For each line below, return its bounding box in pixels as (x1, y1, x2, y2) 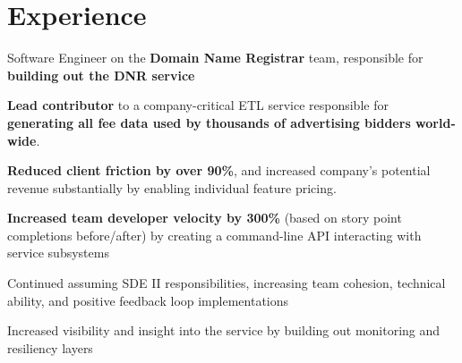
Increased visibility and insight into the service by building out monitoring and (7, 321, 441, 340)
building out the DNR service (7, 65, 195, 84)
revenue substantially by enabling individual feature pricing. (7, 178, 337, 197)
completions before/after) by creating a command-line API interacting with (7, 225, 422, 244)
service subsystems (7, 243, 109, 262)
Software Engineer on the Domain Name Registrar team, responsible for (7, 48, 423, 67)
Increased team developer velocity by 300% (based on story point (7, 208, 402, 227)
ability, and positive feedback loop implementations (7, 291, 289, 309)
